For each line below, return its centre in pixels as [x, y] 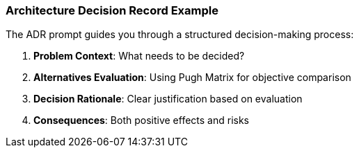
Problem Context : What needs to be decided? [139, 56]
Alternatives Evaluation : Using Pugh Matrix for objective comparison [192, 78]
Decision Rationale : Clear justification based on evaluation [168, 99]
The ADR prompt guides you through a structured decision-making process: [180, 35]
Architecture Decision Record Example [112, 10]
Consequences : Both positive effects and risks [141, 120]
